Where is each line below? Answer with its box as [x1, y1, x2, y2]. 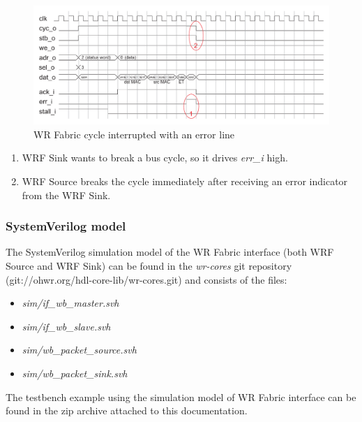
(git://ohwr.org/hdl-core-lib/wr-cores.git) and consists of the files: [6, 272, 287, 286]
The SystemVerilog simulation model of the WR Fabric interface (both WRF [6, 245, 334, 259]
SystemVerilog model [6, 217, 126, 235]
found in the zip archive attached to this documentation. [6, 403, 248, 418]
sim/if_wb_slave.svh [22, 319, 111, 333]
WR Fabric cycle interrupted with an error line [33, 126, 235, 141]
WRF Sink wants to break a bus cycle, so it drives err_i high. [22, 150, 288, 165]
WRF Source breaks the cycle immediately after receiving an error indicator [22, 173, 348, 188]
